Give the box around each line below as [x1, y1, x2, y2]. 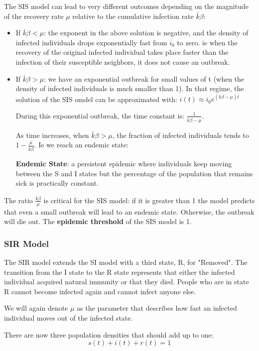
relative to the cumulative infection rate [72, 10, 194, 21]
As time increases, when [15, 129, 89, 140]
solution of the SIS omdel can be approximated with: [15, 94, 177, 104]
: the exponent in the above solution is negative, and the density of [44, 27, 249, 38]
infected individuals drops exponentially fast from [15, 37, 167, 47]
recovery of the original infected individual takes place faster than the [15, 47, 229, 57]
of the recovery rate [4, 10, 64, 21]
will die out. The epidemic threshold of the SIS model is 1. [4, 216, 192, 227]
